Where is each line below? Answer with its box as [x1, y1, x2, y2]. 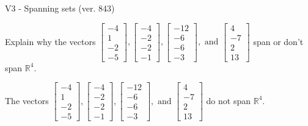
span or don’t [253, 35, 304, 47]
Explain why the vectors [5, 35, 96, 47]
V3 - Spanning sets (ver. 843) [5, 2, 115, 14]
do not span [206, 94, 251, 107]
